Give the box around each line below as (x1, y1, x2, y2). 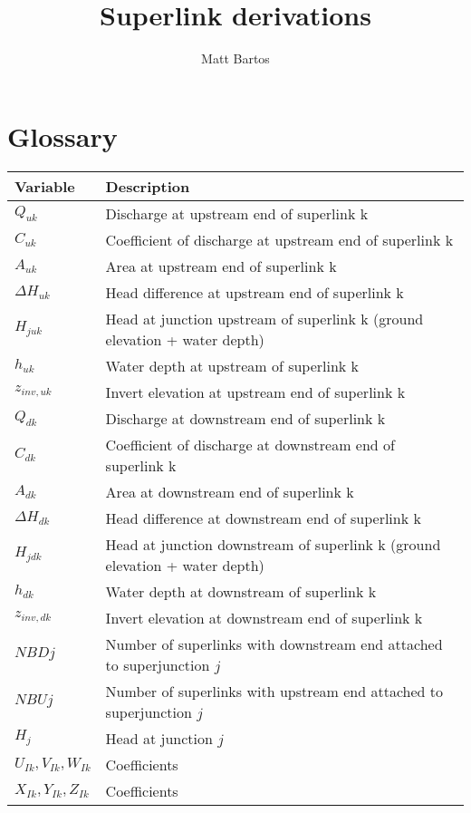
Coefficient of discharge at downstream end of (105, 433, 395, 455)
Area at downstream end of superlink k (105, 480, 354, 502)
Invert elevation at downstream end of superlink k (105, 606, 423, 628)
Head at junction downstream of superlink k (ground (105, 533, 441, 555)
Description (105, 175, 190, 197)
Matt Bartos (201, 49, 270, 68)
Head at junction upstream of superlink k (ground (105, 307, 424, 329)
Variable (14, 175, 75, 197)
